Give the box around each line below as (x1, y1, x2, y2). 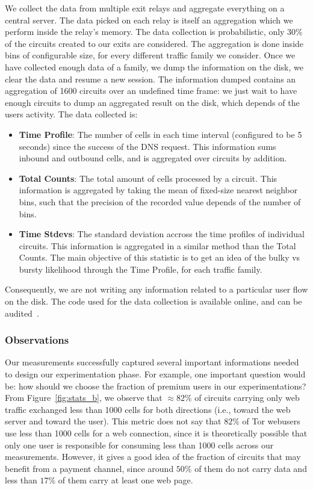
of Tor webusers (242, 415, 300, 427)
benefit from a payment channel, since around (5, 462, 174, 474)
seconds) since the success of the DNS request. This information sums (19, 140, 276, 152)
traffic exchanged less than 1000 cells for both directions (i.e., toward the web (5, 403, 291, 415)
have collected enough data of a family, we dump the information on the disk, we (5, 60, 303, 73)
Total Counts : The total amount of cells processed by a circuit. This (19, 172, 277, 184)
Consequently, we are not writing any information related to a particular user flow (5, 283, 308, 296)
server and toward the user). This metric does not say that (5, 415, 222, 427)
